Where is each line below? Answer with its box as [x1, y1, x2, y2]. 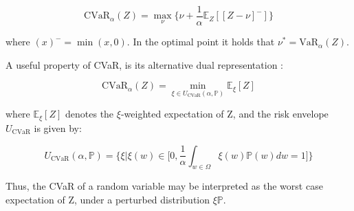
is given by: [34, 120, 82, 135]
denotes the [65, 107, 114, 121]
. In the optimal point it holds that [126, 34, 275, 49]
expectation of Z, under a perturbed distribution [5, 192, 210, 206]
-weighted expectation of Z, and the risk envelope [120, 107, 329, 121]
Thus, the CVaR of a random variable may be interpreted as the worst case [5, 179, 323, 193]
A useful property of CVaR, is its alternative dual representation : [5, 57, 284, 71]
